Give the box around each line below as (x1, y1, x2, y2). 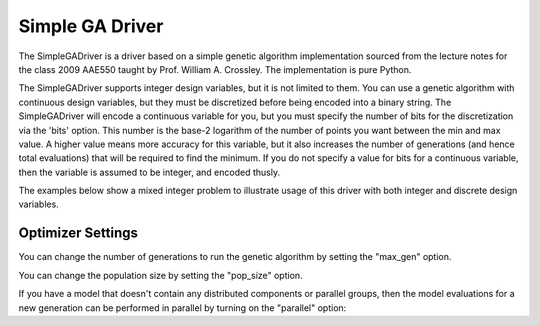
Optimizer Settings (18, 225, 139, 242)
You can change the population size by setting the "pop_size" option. (18, 269, 304, 281)
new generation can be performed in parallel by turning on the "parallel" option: (18, 301, 347, 314)
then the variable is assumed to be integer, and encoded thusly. (18, 166, 280, 178)
